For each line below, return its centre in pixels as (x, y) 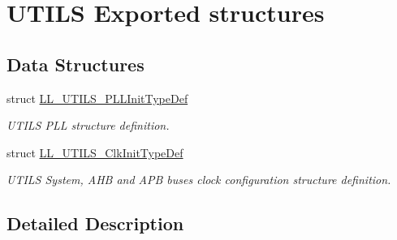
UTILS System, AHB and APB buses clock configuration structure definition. (199, 180)
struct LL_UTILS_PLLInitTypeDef (97, 98)
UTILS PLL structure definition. (88, 125)
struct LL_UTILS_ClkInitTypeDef (95, 152)
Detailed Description (95, 223)
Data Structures (76, 64)
